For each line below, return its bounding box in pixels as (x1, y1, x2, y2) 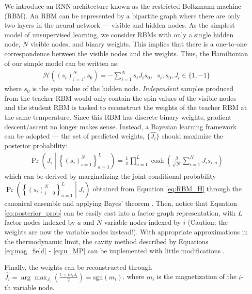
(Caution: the (188, 217, 228, 227)
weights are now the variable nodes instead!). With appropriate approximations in (4, 226, 248, 236)
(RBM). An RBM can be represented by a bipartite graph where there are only (4, 10, 240, 20)
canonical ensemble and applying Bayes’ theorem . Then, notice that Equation (4, 198, 237, 208)
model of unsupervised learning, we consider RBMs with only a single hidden (4, 29, 234, 39)
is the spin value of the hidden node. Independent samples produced (32, 83, 234, 93)
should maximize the (161, 131, 223, 141)
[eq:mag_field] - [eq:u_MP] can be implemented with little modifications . (4, 246, 225, 256)
